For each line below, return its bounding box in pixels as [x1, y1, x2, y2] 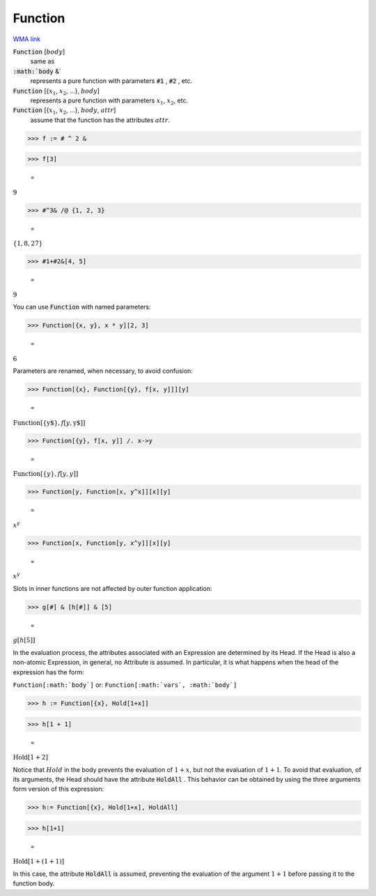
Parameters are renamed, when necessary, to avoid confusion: [13, 366, 193, 376]
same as [30, 57, 55, 65]
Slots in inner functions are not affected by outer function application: [13, 584, 212, 592]
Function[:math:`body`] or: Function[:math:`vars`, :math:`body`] [13, 681, 237, 689]
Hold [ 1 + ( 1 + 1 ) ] [13, 858, 65, 865]
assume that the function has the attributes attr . [30, 116, 171, 124]
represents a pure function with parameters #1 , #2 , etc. [30, 77, 193, 85]
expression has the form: [13, 667, 85, 676]
